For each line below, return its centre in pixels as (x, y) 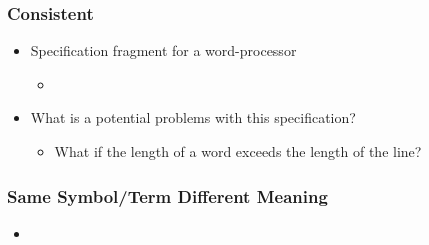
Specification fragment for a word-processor (163, 50)
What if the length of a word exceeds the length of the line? (238, 151)
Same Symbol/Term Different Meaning (167, 195)
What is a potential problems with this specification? (193, 117)
